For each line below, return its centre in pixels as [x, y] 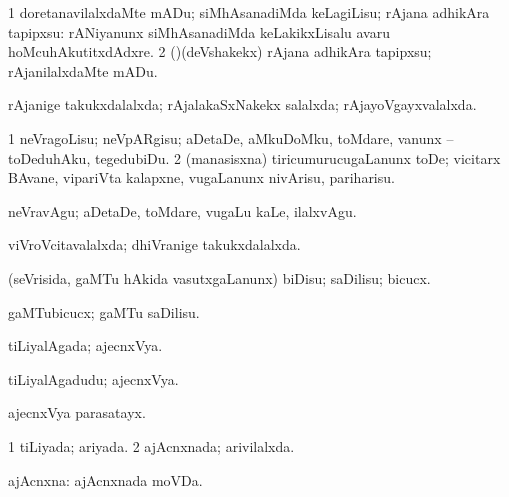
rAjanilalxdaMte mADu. [83, 70]
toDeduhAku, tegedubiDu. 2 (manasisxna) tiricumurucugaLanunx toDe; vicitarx [254, 157]
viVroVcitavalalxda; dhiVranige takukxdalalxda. [154, 244]
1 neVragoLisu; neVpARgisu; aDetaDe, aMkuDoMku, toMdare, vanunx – [231, 137]
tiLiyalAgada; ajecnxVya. [85, 345]
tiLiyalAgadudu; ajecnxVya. [93, 378]
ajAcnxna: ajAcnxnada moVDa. [105, 479]
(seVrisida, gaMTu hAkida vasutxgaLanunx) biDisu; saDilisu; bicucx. [219, 277]
